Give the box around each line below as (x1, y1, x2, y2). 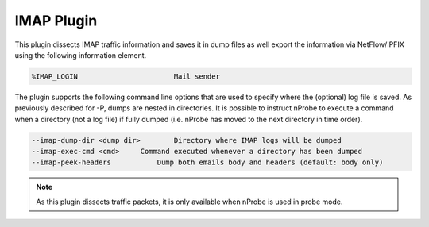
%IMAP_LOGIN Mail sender (31, 71, 220, 81)
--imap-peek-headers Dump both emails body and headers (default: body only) (31, 158, 384, 167)
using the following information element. (14, 50, 147, 60)
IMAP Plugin (14, 12, 98, 29)
